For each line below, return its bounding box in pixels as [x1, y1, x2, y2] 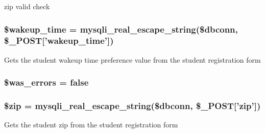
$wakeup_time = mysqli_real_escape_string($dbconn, [4, 22, 238, 35]
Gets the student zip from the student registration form [4, 119, 178, 130]
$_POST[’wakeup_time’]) [4, 34, 114, 47]
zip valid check [4, 1, 50, 11]
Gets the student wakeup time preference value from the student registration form [4, 54, 261, 65]
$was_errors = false [4, 76, 89, 89]
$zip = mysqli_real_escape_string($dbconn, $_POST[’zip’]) [4, 99, 261, 112]
